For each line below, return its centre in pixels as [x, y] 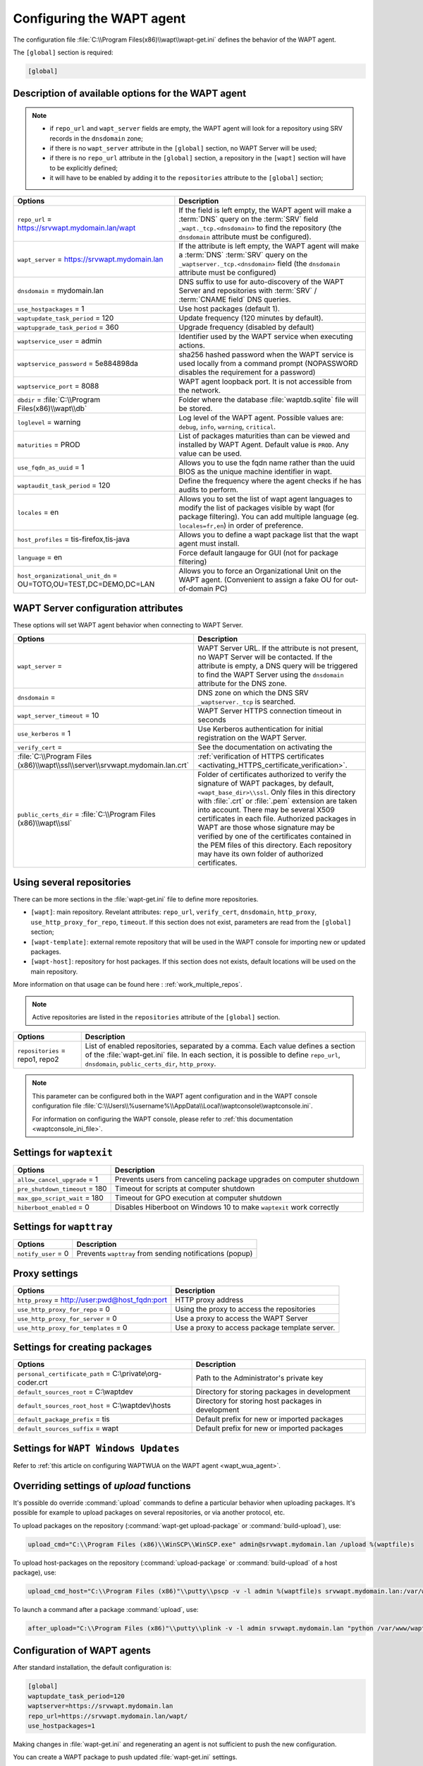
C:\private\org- [137, 1374]
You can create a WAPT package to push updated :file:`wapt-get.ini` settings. [125, 1757]
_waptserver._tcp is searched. [247, 701]
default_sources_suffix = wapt [68, 1428]
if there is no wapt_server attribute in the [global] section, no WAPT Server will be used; [183, 148]
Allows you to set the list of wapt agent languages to [265, 499]
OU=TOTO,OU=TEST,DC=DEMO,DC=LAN [86, 584]
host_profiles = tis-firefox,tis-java [74, 539]
